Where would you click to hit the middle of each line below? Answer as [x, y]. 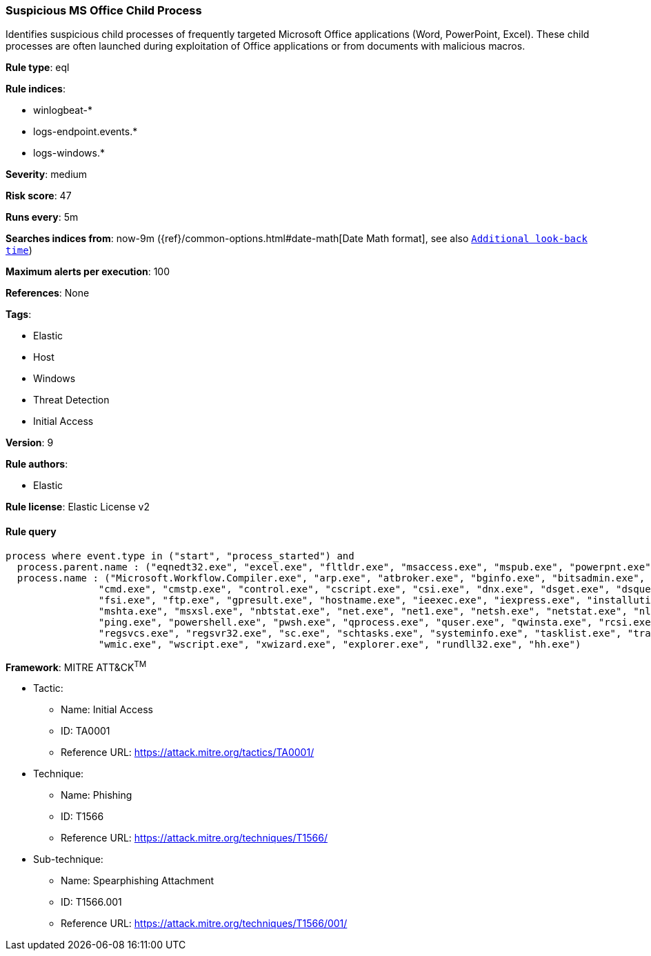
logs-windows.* [69, 153]
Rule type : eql [38, 68]
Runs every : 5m [42, 217]
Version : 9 [30, 443]
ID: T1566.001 [91, 902]
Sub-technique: [68, 859]
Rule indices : [36, 89]
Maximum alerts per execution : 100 [88, 272]
